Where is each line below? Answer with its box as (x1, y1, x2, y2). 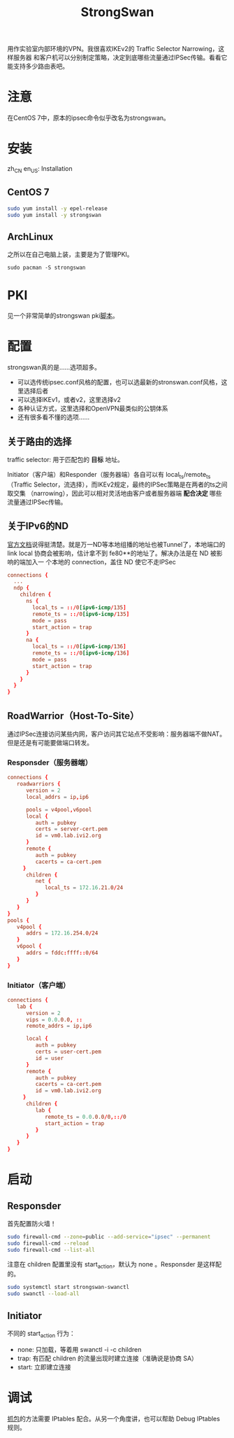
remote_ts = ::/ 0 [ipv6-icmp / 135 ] (32, 610, 130, 617)
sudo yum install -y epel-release (7, 204, 108, 212)
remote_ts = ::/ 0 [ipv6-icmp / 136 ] (32, 650, 130, 657)
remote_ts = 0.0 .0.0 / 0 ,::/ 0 (44, 1113, 127, 1120)
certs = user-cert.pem (35, 1048, 101, 1056)
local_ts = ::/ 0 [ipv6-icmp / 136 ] (32, 643, 127, 650)
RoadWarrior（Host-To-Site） (7, 710, 140, 722)
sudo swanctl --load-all (7, 1290, 80, 1297)
